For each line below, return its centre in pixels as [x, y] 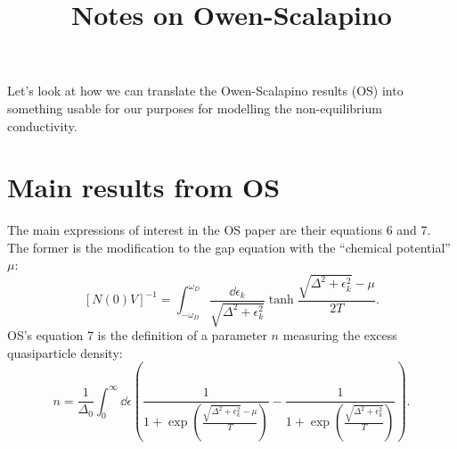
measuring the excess [340, 335]
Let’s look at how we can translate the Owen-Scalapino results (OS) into [205, 91]
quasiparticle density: [65, 352]
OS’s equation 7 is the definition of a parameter [137, 335]
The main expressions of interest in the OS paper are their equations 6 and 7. [219, 230]
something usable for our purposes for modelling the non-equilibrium [195, 108]
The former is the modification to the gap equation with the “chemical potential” [229, 247]
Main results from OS [144, 187]
